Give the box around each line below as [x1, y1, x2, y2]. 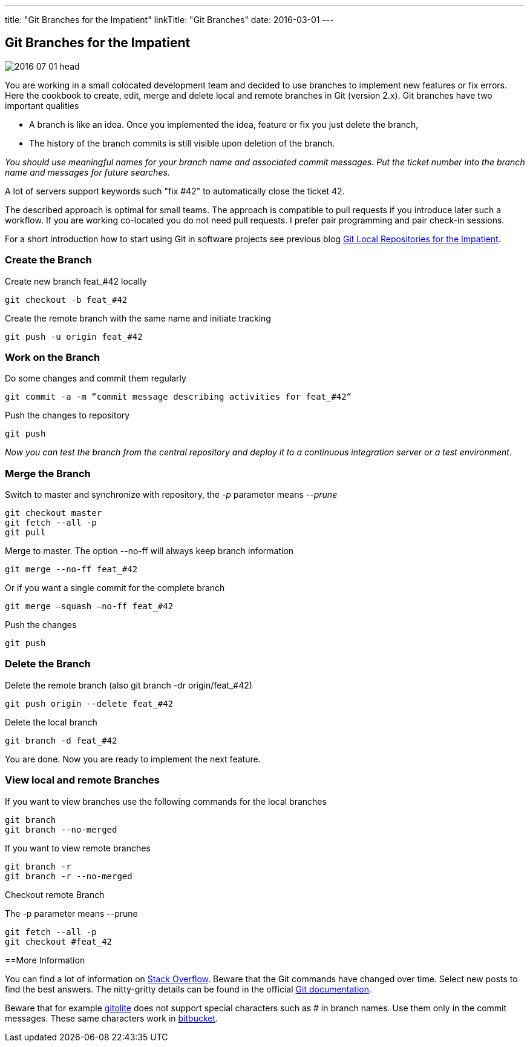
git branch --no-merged [5, 824, 117, 834]
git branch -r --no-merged [5, 871, 132, 881]
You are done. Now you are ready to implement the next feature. [5, 753, 261, 764]
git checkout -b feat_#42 [5, 294, 128, 305]
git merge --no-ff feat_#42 [5, 564, 138, 575]
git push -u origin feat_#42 [5, 331, 143, 342]
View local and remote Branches [5, 774, 160, 787]
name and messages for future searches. [5, 167, 170, 177]
